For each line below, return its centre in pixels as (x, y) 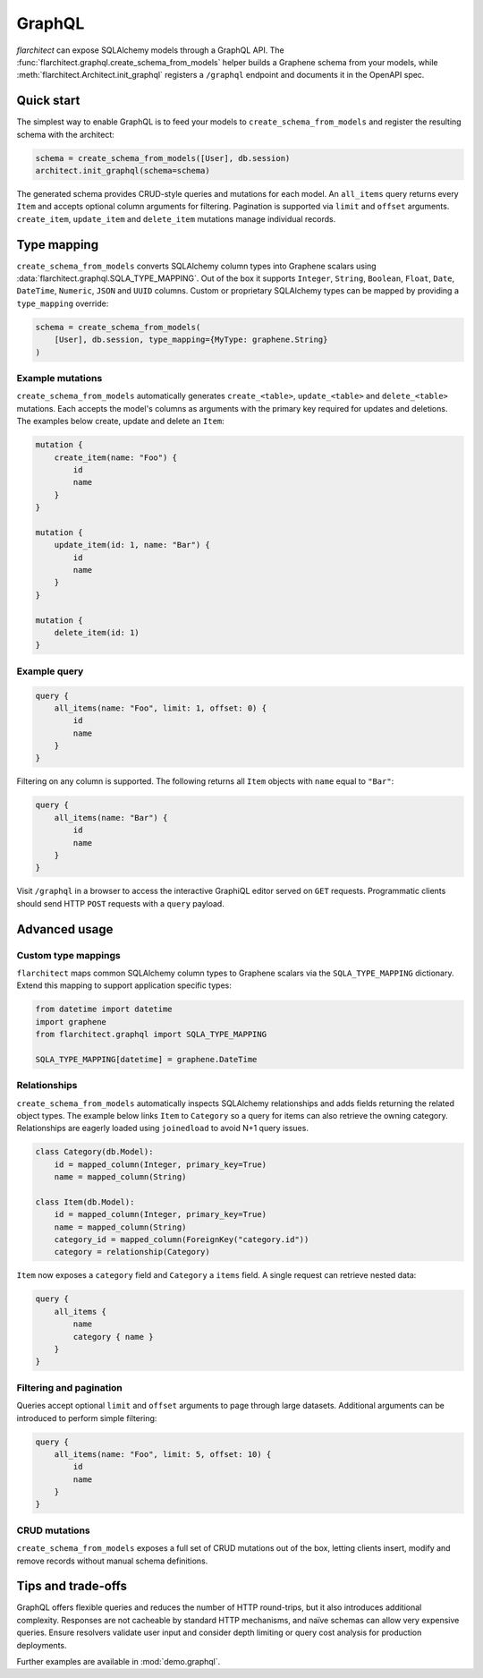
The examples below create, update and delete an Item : (121, 422)
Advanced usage (65, 929)
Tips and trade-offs (72, 1586)
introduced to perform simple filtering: (87, 1418)
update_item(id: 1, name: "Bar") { (132, 545)
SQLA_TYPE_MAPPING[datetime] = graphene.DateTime (146, 1059)
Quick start (48, 101)
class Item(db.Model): (85, 1202)
